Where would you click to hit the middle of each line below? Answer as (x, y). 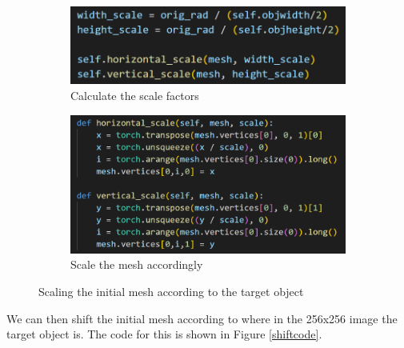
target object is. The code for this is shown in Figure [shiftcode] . (164, 334)
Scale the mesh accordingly (137, 264)
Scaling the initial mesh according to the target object (171, 291)
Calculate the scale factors (135, 95)
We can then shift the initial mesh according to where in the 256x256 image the (202, 318)
